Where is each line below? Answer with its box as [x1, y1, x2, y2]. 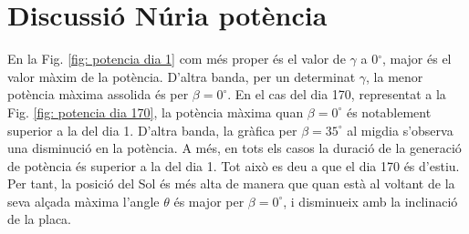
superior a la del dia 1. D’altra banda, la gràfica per [7, 120, 297, 139]
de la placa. [7, 209, 71, 229]
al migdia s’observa [347, 120, 453, 139]
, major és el [381, 49, 452, 68]
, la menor [366, 66, 423, 86]
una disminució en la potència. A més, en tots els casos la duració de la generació [7, 138, 462, 158]
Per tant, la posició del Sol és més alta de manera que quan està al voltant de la [7, 174, 455, 193]
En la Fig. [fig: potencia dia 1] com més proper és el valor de [7, 49, 346, 68]
